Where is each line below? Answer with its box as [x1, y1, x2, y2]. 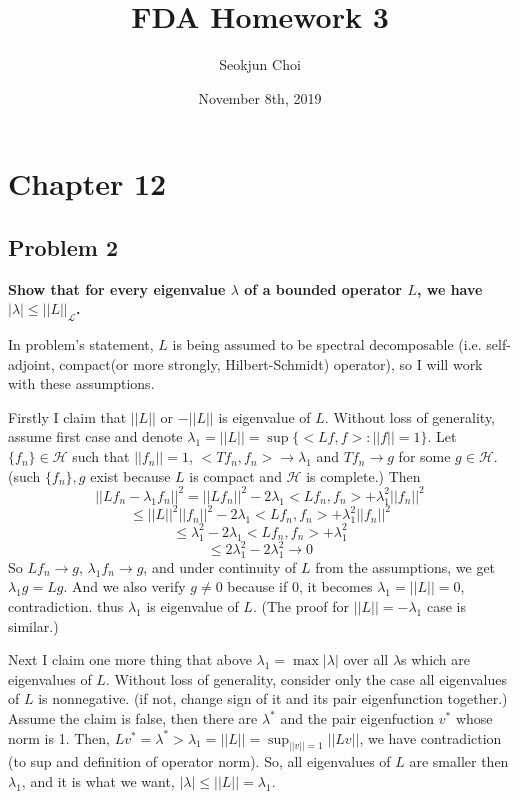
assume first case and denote [8, 426, 183, 447]
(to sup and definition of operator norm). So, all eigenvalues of [8, 751, 391, 772]
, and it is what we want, [21, 771, 175, 792]
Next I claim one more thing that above [8, 649, 252, 670]
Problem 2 [8, 231, 118, 262]
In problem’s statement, [8, 334, 154, 355]
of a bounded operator [244, 278, 403, 299]
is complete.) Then [306, 465, 421, 486]
